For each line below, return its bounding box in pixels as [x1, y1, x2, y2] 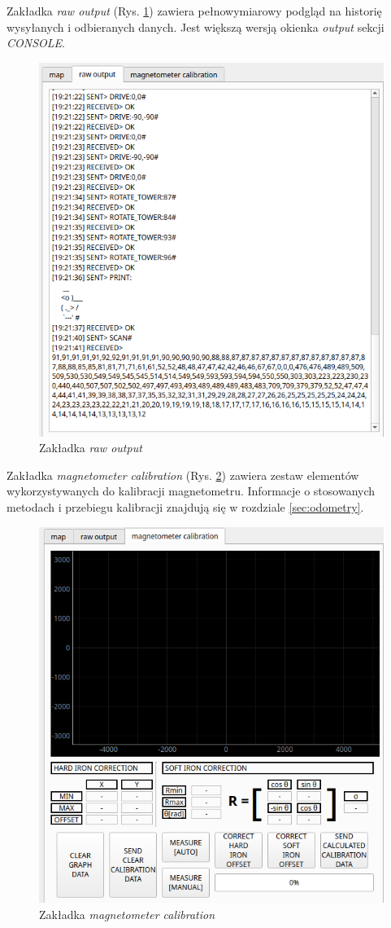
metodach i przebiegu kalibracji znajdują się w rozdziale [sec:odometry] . [7, 498, 364, 515]
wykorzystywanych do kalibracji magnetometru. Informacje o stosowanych [7, 482, 376, 499]
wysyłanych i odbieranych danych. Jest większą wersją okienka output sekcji [7, 18, 384, 35]
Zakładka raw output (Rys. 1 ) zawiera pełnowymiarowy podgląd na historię [7, 2, 382, 19]
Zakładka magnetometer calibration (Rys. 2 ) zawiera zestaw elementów [7, 466, 359, 483]
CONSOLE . [7, 34, 65, 51]
